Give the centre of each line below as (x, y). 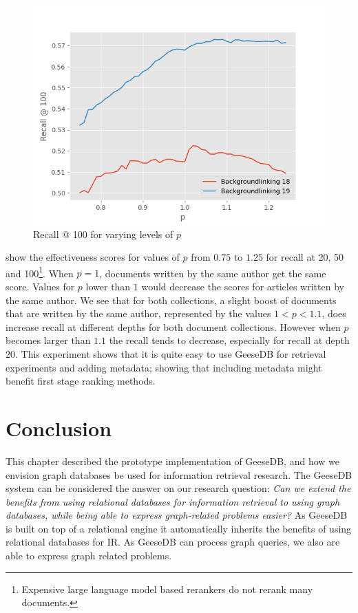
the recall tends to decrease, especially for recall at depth (229, 340)
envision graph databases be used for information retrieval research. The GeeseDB (179, 474)
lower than (108, 287)
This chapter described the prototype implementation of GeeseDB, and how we (172, 461)
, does (334, 313)
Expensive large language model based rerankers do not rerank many (167, 589)
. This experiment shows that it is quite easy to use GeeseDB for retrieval (171, 354)
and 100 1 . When (40, 272)
